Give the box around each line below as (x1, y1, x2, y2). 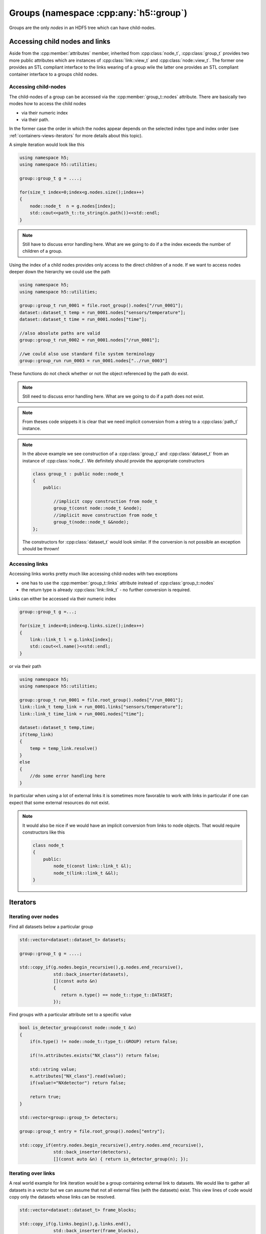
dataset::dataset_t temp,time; (19, 725, 96, 731)
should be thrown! (22, 546, 59, 552)
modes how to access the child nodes (9, 101, 86, 107)
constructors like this (22, 829, 65, 835)
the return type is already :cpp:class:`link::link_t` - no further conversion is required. (21, 586, 191, 592)
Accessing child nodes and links (9, 38, 111, 46)
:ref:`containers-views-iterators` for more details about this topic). (9, 132, 143, 138)
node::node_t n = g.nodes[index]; (30, 203, 116, 209)
